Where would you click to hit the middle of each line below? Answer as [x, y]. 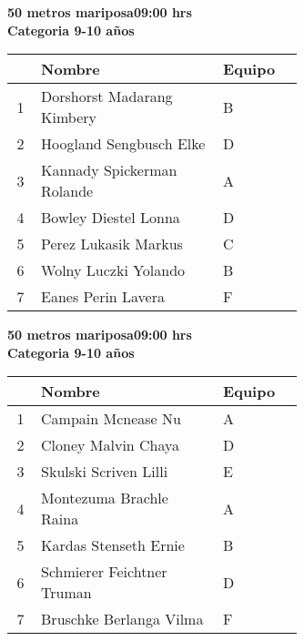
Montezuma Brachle [105, 498]
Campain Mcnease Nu [111, 419]
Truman [66, 593]
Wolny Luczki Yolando [113, 270]
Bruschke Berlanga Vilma [122, 619]
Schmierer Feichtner [104, 572]
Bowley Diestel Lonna [111, 218]
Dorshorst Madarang [107, 97]
